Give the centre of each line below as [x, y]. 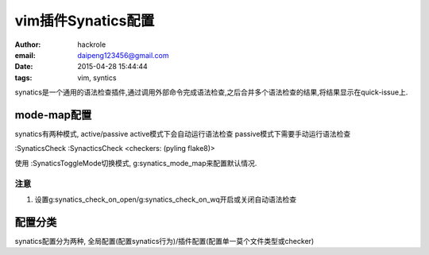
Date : [24, 67]
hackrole [92, 44]
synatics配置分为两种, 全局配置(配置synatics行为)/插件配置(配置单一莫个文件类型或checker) [164, 241]
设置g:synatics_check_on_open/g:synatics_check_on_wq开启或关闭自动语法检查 [166, 199]
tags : [23, 77]
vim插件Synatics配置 [85, 21]
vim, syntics [97, 77]
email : [25, 55]
